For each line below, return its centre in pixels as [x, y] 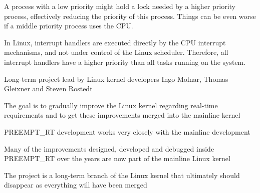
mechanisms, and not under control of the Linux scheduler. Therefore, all [116, 52]
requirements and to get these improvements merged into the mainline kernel [122, 115]
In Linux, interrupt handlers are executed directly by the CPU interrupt [115, 42]
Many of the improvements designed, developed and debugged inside [109, 148]
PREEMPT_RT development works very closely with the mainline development [127, 131]
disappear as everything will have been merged [76, 185]
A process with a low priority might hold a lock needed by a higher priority [120, 6]
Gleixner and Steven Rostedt [48, 89]
